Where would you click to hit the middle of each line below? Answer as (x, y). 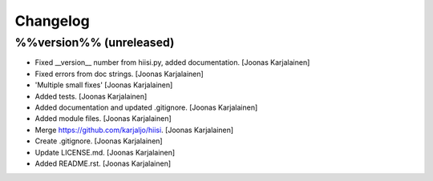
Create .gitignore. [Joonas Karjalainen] (99, 141)
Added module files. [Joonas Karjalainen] (103, 119)
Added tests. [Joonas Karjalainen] (91, 96)
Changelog (52, 21)
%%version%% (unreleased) (95, 42)
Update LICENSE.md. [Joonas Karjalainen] (105, 152)
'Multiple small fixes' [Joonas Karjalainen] (104, 85)
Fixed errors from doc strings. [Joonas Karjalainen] (119, 74)
